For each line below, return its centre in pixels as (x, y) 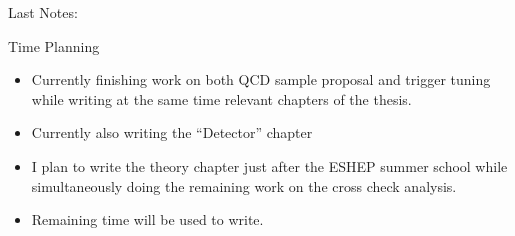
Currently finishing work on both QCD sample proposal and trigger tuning (261, 79)
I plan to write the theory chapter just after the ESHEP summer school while (269, 165)
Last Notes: (43, 12)
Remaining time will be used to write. (147, 219)
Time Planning (54, 45)
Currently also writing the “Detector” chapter (172, 132)
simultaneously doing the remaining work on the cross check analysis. (244, 185)
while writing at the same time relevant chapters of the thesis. (221, 98)
